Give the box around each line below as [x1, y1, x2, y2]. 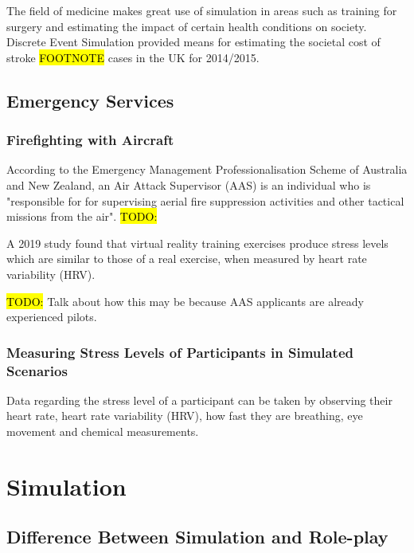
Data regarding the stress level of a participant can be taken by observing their [6, 391, 393, 408]
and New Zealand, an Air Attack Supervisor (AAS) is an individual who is [6, 176, 371, 193]
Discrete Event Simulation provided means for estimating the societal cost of [6, 33, 381, 50]
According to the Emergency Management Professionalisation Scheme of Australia [6, 161, 408, 178]
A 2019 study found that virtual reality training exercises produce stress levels [6, 234, 389, 251]
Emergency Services [6, 88, 174, 112]
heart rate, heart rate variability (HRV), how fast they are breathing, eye [6, 407, 363, 424]
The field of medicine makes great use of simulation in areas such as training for [6, 2, 397, 18]
